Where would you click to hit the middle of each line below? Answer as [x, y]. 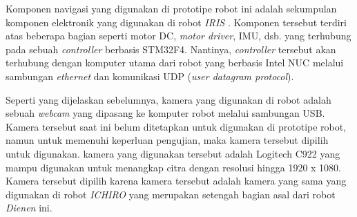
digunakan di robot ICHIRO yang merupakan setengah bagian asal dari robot [171, 194]
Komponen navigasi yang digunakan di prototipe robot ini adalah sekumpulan [171, 8]
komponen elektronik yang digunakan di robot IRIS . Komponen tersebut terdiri [176, 22]
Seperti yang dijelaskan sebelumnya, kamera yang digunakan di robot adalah [168, 99]
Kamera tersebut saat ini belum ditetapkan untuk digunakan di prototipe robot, [176, 126]
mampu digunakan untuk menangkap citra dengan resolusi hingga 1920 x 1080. [174, 167]
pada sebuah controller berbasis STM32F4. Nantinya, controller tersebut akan [171, 49]
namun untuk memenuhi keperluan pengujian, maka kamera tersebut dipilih [167, 140]
